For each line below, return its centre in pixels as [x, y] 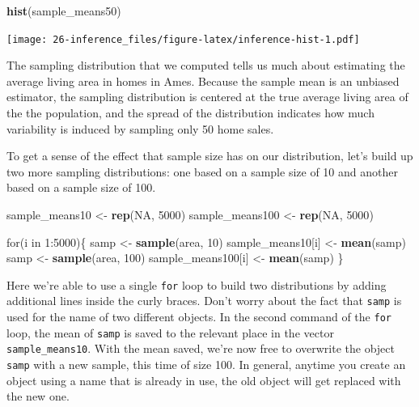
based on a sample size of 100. [81, 187]
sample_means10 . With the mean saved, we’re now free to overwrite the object [201, 348]
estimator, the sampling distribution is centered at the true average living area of [207, 97]
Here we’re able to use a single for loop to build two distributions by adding [197, 284]
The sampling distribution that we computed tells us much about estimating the [206, 65]
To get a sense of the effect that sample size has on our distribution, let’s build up [210, 156]
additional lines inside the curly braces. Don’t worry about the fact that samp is [204, 301]
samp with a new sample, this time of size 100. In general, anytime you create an [206, 365]
